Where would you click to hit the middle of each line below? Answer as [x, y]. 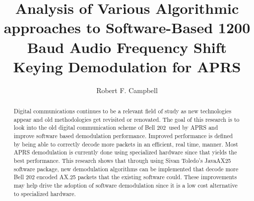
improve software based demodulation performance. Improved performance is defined [123, 136]
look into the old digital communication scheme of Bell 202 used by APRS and [116, 127]
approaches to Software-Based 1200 [127, 27]
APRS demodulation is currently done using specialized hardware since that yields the [125, 152]
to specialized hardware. [45, 193]
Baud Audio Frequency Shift [127, 47]
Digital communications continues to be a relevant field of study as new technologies [123, 111]
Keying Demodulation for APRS [127, 66]
